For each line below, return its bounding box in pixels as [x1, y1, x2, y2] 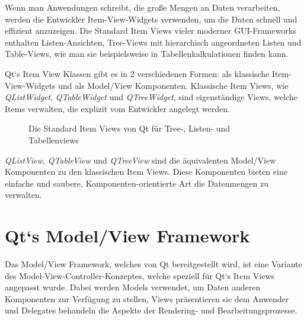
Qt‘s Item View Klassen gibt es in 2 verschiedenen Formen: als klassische [5, 67, 270, 79]
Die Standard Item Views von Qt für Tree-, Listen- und [28, 122, 231, 135]
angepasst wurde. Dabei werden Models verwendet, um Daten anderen [5, 281, 261, 293]
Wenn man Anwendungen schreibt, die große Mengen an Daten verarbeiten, [5, 1, 280, 13]
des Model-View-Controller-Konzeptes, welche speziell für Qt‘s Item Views [5, 269, 275, 281]
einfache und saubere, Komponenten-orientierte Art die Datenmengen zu [5, 177, 268, 189]
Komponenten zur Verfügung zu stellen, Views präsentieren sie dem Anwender [5, 292, 289, 305]
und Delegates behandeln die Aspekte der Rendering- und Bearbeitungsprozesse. [5, 304, 298, 316]
